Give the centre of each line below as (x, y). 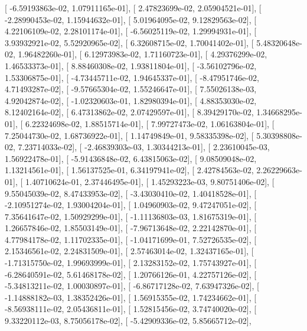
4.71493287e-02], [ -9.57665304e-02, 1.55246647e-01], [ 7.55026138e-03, (131, 89)
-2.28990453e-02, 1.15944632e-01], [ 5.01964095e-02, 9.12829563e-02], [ (131, 19)
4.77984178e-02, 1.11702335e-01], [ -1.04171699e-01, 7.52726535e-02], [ (131, 239)
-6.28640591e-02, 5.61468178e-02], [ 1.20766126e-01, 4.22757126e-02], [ (131, 274)
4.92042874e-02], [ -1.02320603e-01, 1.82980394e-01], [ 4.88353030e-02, (131, 100)
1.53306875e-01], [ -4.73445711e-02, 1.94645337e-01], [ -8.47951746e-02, (132, 77)
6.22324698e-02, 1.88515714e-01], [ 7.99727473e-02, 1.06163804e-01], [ (150, 123)
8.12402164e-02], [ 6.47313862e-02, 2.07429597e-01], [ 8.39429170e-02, (129, 112)
